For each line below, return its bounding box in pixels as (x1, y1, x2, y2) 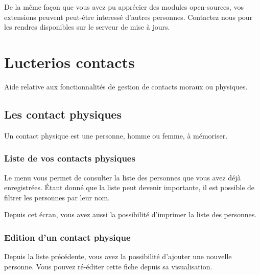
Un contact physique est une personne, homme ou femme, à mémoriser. (4, 130, 228, 141)
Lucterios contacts (4, 51, 135, 72)
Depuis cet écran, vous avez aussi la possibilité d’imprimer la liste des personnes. (4, 209, 257, 220)
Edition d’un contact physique (4, 231, 131, 243)
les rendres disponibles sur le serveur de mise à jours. (4, 21, 170, 32)
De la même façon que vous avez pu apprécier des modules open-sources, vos (4, 2, 244, 12)
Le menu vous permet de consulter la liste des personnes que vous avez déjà (4, 172, 241, 182)
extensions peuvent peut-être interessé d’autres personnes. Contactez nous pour (4, 11, 253, 22)
